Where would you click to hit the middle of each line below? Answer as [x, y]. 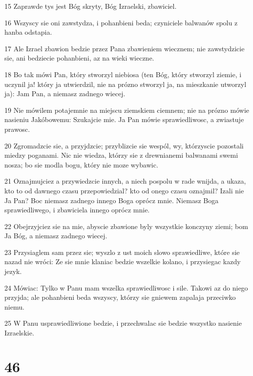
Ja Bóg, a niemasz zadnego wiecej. [56, 236]
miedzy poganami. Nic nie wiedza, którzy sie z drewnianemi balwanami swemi [121, 155]
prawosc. [17, 129]
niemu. [14, 306]
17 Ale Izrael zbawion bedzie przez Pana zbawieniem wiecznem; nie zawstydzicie [125, 48]
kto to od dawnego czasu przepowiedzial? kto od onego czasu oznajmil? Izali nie [124, 190]
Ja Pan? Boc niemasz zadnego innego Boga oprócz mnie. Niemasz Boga [112, 200]
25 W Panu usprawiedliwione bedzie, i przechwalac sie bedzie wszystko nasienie [123, 323]
